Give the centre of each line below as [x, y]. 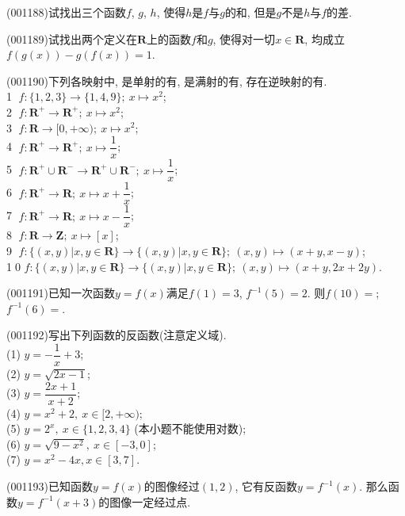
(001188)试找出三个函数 [66, 12]
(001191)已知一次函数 [61, 293]
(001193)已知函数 [50, 486]
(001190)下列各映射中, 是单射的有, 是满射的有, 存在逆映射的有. [167, 80]
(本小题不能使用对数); [190, 428]
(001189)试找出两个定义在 [72, 38]
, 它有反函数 [266, 486]
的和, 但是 [250, 12]
